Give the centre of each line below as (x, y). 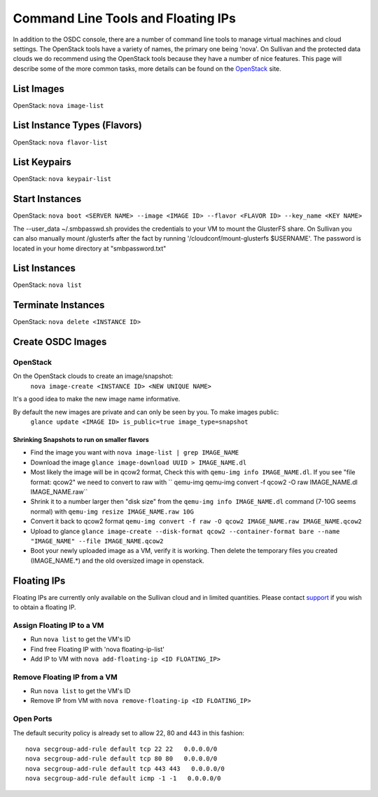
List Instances (44, 268)
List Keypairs (42, 162)
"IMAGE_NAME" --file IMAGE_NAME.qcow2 (97, 541)
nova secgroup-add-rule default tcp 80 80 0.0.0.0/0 (121, 759)
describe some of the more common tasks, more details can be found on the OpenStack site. (147, 68)
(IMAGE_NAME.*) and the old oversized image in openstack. (117, 561)
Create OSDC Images (60, 342)
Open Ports (33, 719)
